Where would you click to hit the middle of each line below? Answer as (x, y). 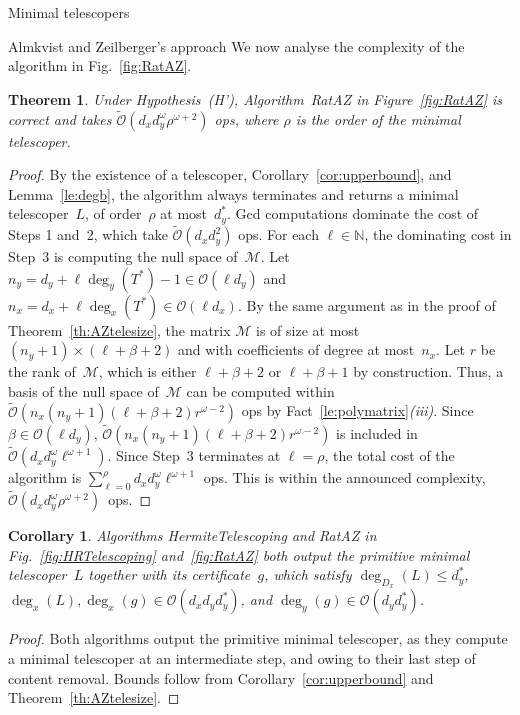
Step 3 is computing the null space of (123, 256)
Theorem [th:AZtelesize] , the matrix (119, 329)
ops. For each (278, 234)
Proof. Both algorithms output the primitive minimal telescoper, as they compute (258, 638)
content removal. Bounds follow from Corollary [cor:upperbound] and (221, 677)
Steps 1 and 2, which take (88, 234)
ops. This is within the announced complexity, (344, 477)
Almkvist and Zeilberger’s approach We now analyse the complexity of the (236, 45)
